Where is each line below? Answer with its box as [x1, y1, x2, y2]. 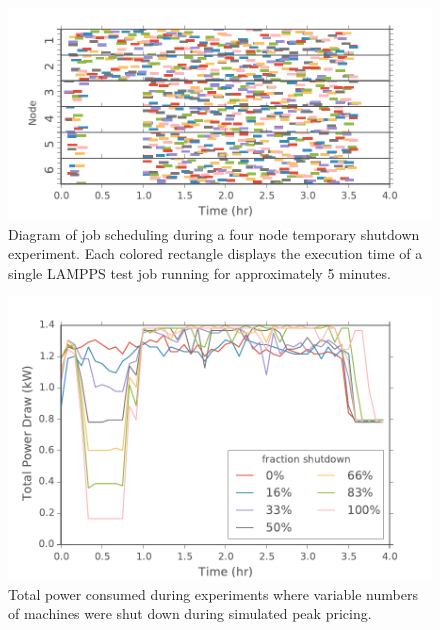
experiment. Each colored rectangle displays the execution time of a [8, 243, 423, 264]
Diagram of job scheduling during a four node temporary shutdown [8, 223, 420, 244]
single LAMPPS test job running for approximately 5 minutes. [8, 262, 391, 283]
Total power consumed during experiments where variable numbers [8, 583, 418, 604]
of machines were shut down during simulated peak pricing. [8, 603, 372, 624]
